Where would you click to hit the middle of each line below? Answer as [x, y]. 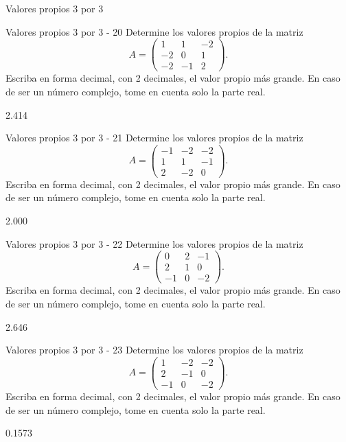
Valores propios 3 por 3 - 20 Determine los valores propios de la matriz [154, 31]
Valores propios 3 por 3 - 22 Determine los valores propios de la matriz [154, 243]
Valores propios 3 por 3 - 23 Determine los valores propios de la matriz [154, 350]
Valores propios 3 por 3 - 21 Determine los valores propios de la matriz [154, 138]
